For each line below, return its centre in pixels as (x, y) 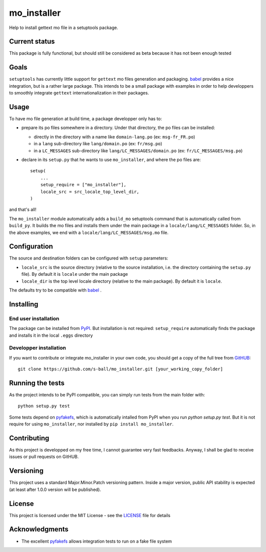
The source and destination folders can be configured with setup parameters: (89, 258)
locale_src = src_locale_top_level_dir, (90, 192)
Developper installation (38, 348)
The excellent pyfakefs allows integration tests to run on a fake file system (97, 541)
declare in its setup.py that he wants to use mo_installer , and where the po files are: (111, 160)
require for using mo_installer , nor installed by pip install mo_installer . (91, 424)
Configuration (31, 246)
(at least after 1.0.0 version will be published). (55, 489)
